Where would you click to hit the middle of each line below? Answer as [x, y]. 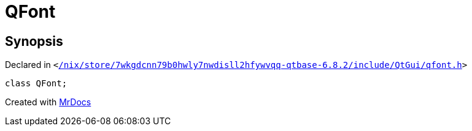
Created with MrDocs [48, 102]
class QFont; [36, 84]
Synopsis [34, 41]
